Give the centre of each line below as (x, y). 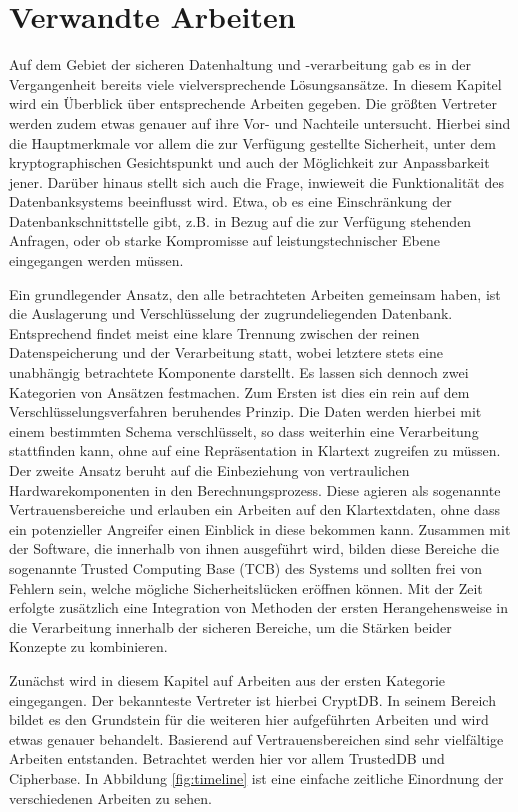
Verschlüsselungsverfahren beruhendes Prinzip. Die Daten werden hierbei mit (245, 411)
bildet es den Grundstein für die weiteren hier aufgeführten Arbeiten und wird (249, 719)
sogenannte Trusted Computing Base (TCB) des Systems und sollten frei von (246, 567)
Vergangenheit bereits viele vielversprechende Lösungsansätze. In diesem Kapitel (255, 83)
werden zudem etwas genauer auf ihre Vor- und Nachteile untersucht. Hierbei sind (260, 122)
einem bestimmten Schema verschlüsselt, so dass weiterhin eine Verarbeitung (244, 430)
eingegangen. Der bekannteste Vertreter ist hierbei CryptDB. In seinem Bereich (252, 699)
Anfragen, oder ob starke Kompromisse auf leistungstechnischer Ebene (224, 240)
